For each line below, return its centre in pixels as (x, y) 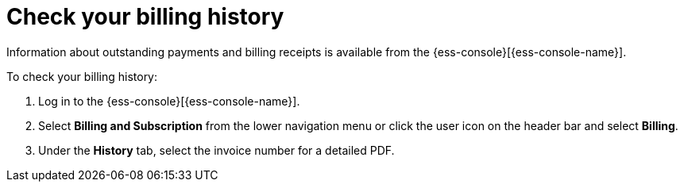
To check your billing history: (82, 76)
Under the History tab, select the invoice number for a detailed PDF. (216, 150)
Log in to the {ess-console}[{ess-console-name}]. (169, 101)
